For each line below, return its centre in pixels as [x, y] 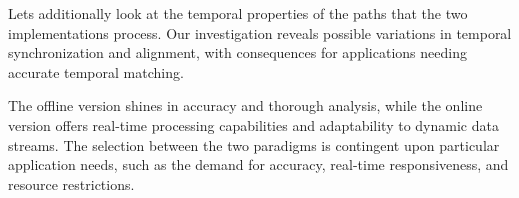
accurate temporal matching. [96, 71]
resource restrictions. [71, 183]
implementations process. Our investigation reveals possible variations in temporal [260, 32]
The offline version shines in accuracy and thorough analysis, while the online [245, 105]
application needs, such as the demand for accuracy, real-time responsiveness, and [258, 164]
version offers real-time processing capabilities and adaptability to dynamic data [253, 124]
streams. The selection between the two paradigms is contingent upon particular [254, 144]
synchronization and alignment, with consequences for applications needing [237, 52]
